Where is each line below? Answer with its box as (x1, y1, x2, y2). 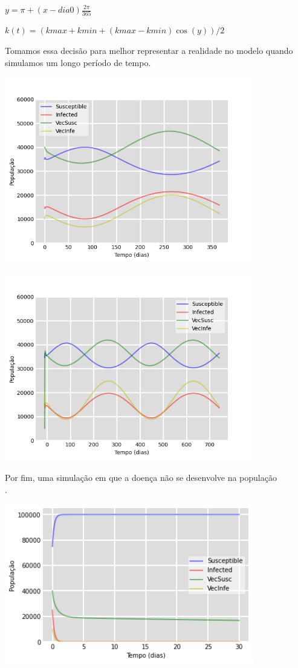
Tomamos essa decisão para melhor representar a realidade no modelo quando (5, 44, 293, 56)
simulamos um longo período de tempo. (5, 56, 151, 68)
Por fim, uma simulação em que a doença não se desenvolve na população (5, 471, 277, 484)
